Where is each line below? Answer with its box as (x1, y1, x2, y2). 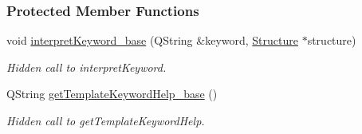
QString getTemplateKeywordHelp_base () (6, 85, 218, 102)
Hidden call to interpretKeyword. (6, 58, 167, 75)
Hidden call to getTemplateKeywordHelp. (6, 112, 205, 128)
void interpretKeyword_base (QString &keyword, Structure (6, 32, 298, 49)
